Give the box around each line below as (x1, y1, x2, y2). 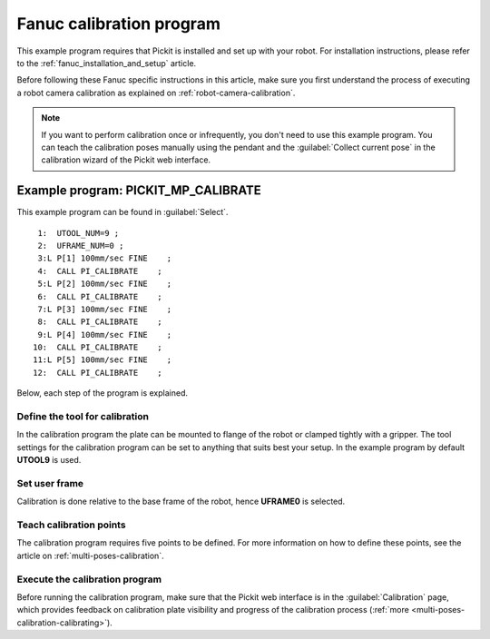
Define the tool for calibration (16, 410, 150, 423)
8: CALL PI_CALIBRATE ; (37, 317, 162, 327)
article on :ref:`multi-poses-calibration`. (16, 550, 164, 561)
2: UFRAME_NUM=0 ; (37, 241, 124, 251)
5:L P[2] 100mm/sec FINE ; (37, 279, 172, 290)
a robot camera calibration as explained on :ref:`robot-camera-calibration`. (16, 87, 296, 98)
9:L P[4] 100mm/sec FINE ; (37, 329, 172, 339)
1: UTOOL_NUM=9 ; (37, 228, 120, 238)
